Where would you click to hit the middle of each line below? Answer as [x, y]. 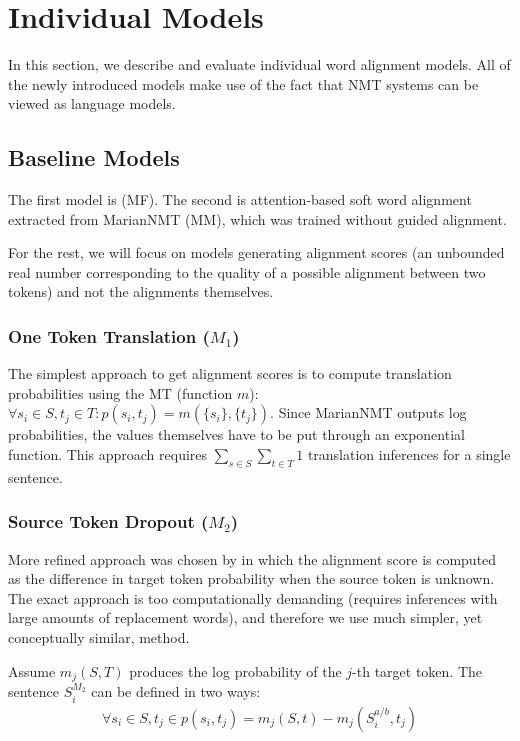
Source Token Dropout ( [108, 521]
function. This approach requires [108, 454]
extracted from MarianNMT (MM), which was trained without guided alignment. [257, 218]
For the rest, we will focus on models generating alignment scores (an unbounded [256, 252]
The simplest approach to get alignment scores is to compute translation [230, 373]
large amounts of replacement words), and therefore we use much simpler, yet [245, 617]
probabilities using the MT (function [120, 392]
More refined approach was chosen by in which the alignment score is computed [252, 558]
